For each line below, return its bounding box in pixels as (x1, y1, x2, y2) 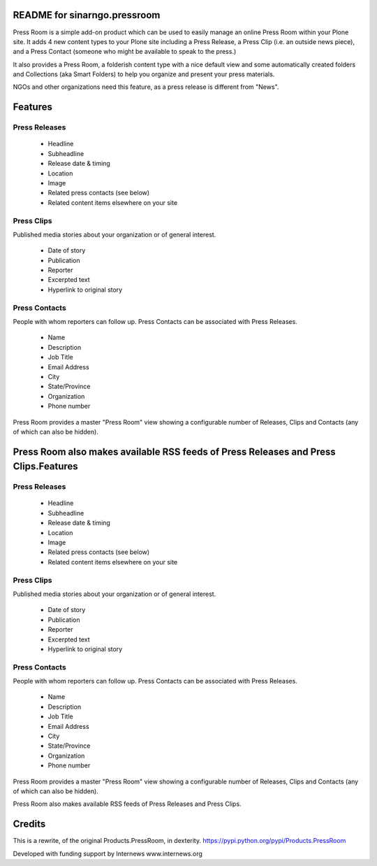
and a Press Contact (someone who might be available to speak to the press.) (13, 48, 237, 56)
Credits (13, 818, 46, 830)
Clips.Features (13, 460, 78, 472)
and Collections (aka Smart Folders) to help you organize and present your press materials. (13, 70, 275, 78)
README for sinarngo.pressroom (13, 9, 161, 21)
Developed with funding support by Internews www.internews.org (13, 849, 202, 858)
